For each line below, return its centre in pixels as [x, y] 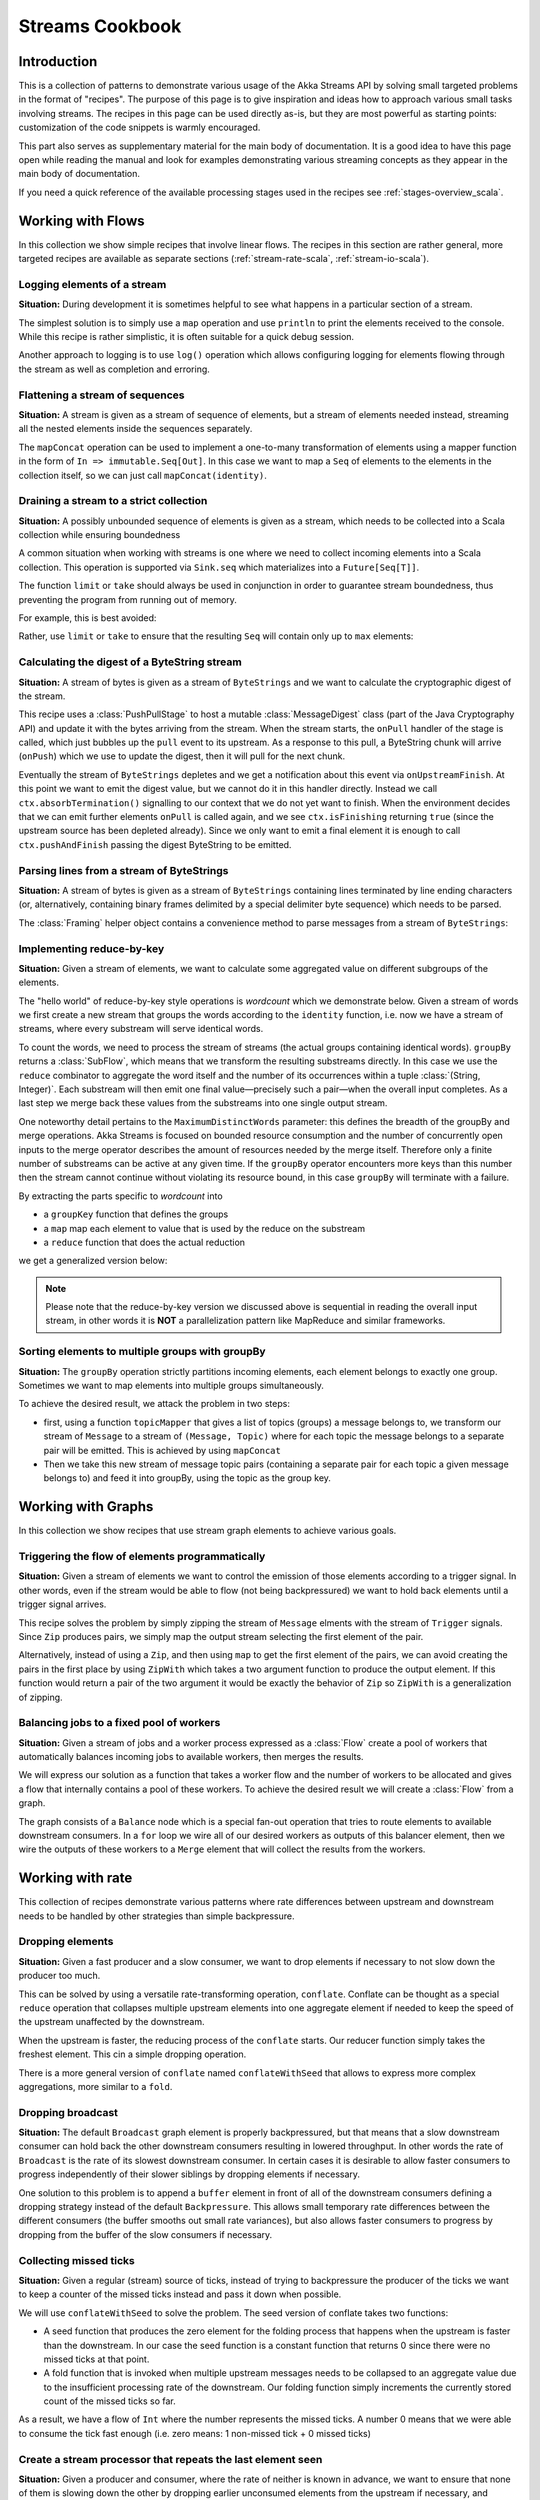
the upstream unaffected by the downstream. [111, 2022]
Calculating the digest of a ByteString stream [130, 662]
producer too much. [59, 1976]
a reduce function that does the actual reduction [144, 1242]
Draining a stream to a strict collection [113, 501]
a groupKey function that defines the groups [136, 1214]
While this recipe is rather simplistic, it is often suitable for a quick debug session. [186, 337]
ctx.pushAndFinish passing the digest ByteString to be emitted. [155, 844]
